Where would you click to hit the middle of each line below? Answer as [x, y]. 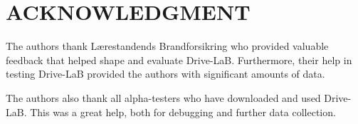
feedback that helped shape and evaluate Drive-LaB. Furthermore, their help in [179, 60]
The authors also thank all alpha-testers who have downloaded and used [163, 97]
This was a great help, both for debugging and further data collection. [183, 112]
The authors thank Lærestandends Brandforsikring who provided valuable [167, 46]
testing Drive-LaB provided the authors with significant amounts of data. [165, 74]
